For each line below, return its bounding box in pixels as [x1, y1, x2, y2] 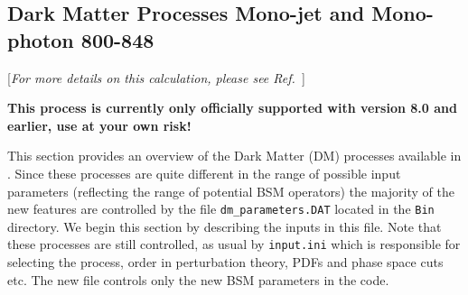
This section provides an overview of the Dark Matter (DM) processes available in [7, 146, 462, 165]
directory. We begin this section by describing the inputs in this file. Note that [7, 217, 442, 235]
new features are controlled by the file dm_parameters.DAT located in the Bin [7, 199, 435, 218]
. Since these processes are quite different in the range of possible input [7, 163, 401, 182]
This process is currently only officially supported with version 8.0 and [7, 98, 457, 117]
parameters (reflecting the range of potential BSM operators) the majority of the [7, 181, 454, 200]
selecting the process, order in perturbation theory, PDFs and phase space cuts [7, 253, 444, 272]
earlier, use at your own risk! [7, 115, 192, 134]
